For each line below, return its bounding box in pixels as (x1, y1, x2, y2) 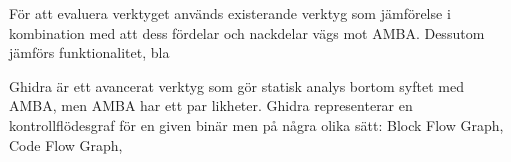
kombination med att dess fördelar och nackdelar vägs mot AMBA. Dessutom (9, 22, 485, 43)
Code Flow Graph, (9, 134, 123, 155)
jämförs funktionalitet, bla (9, 42, 170, 63)
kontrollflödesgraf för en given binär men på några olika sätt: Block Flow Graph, (9, 114, 504, 135)
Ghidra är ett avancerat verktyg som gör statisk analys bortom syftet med (9, 75, 464, 96)
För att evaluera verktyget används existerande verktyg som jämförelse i (9, 3, 451, 23)
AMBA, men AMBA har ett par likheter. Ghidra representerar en (9, 95, 413, 116)
